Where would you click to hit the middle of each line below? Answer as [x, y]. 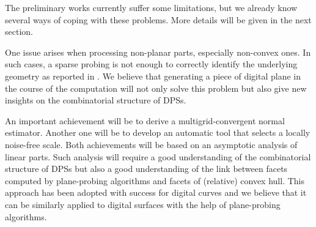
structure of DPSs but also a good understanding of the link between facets [146, 169]
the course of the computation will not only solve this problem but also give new [156, 88]
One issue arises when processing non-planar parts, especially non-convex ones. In [158, 52]
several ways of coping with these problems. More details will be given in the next [158, 19]
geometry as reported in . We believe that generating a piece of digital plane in [153, 76]
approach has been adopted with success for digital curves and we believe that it [156, 192]
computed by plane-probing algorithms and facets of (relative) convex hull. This [155, 180]
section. [19, 32]
